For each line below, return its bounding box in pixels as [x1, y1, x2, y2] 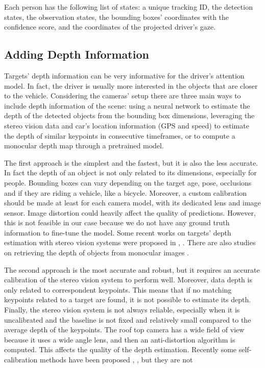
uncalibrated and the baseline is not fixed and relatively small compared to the [4, 314, 251, 325]
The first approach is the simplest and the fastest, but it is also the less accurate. [4, 157, 258, 168]
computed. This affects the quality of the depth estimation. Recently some [4, 344, 237, 355]
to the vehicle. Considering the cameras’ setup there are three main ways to [4, 90, 241, 101]
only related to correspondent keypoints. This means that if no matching [4, 284, 232, 295]
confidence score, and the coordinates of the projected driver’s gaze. [4, 21, 216, 32]
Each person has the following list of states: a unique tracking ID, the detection [4, 2, 253, 12]
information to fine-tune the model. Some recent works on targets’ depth [4, 227, 231, 238]
